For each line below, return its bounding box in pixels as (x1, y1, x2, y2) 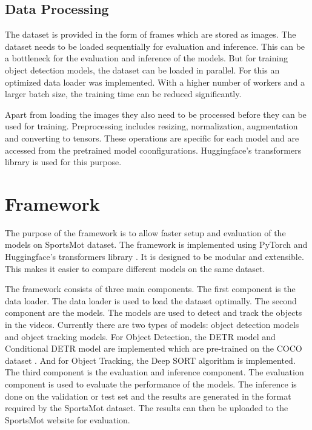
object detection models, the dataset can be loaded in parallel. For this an (5, 63, 280, 76)
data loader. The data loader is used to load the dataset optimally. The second (5, 294, 297, 307)
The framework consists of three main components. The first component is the (5, 282, 296, 295)
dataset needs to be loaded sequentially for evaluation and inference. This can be (5, 39, 305, 52)
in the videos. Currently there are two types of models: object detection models (5, 318, 299, 331)
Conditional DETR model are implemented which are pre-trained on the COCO (5, 342, 302, 355)
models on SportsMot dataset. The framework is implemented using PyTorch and (5, 238, 308, 251)
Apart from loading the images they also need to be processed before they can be (5, 107, 307, 120)
